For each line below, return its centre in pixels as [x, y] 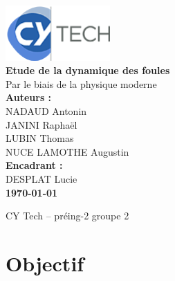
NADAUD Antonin [46, 110]
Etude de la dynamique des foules [88, 70]
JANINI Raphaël [42, 124]
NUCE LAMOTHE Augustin [67, 151]
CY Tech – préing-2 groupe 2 [67, 216]
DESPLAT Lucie [42, 178]
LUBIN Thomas [40, 138]
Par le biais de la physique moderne [81, 83]
